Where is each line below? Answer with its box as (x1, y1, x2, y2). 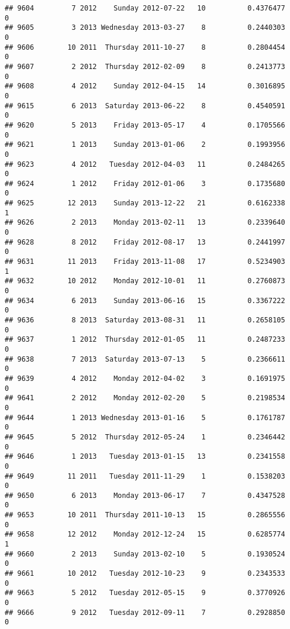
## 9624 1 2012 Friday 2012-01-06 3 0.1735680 (5, 179, 285, 188)
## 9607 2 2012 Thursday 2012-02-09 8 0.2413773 (5, 62, 285, 71)
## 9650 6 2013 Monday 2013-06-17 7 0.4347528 (5, 491, 285, 500)
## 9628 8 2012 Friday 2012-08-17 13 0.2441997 (5, 238, 285, 246)
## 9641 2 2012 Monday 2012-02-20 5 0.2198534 (5, 394, 285, 403)
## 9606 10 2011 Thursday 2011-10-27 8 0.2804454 (5, 43, 285, 51)
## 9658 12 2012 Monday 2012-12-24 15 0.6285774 (5, 530, 285, 539)
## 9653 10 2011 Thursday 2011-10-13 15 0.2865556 (5, 511, 285, 520)
